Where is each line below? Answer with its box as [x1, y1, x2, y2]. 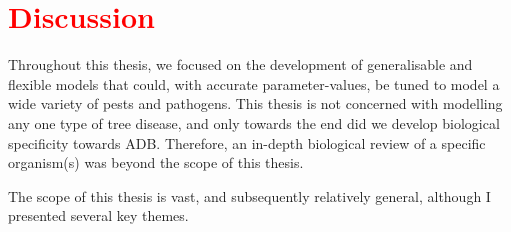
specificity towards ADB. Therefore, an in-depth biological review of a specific [8, 132, 486, 153]
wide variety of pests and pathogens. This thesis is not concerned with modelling [8, 93, 503, 114]
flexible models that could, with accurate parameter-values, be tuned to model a [8, 73, 500, 94]
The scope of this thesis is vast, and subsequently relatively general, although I [8, 185, 491, 206]
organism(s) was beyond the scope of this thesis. [8, 152, 304, 173]
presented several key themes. [8, 205, 189, 226]
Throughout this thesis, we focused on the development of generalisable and [8, 54, 473, 75]
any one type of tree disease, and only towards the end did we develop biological [8, 112, 500, 133]
